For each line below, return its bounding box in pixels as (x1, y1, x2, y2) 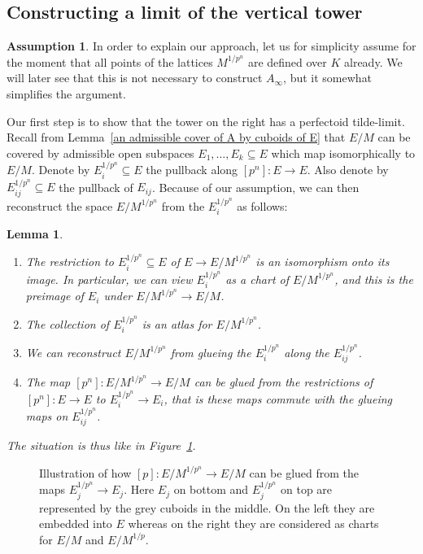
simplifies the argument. (7, 85, 126, 102)
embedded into (39, 515, 112, 532)
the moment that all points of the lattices (7, 53, 213, 70)
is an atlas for (142, 315, 212, 332)
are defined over (247, 53, 327, 70)
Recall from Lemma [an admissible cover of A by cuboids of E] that (7, 129, 346, 146)
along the (284, 343, 329, 360)
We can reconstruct (25, 343, 121, 360)
